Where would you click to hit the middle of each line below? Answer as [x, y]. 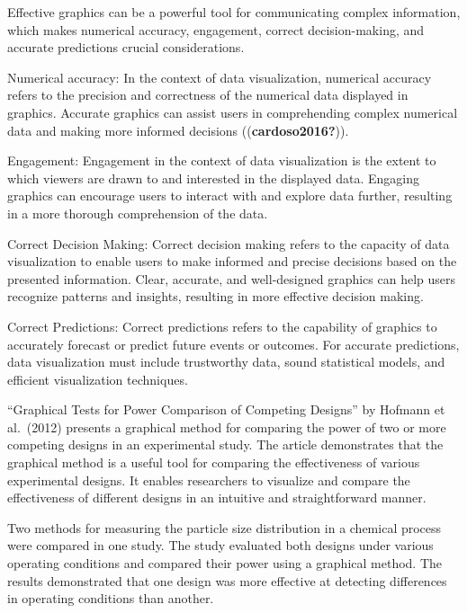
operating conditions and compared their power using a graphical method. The [225, 563]
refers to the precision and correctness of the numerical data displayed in [208, 95]
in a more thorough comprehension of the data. [138, 213]
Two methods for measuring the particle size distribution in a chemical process [225, 527]
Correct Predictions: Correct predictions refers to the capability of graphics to [222, 326]
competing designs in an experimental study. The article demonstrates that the [225, 444]
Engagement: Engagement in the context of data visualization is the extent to [222, 160]
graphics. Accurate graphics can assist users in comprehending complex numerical [233, 112]
